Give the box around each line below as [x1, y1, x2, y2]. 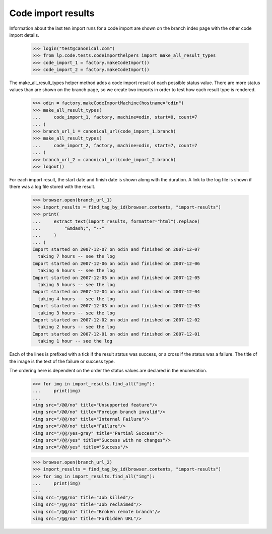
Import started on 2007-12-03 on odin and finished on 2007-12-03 [32, 303, 200, 309]
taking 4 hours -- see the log [38, 296, 115, 302]
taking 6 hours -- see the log [38, 268, 115, 274]
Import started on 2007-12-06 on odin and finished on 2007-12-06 [32, 260, 200, 266]
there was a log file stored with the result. [9, 184, 96, 190]
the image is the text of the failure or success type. [9, 358, 115, 364]
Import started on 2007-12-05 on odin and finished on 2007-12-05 [32, 275, 200, 281]
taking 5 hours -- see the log [38, 282, 115, 288]
